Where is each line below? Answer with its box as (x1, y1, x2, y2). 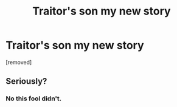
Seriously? (5, 76, 47, 86)
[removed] (5, 58, 32, 66)
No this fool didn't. (5, 94, 62, 103)
